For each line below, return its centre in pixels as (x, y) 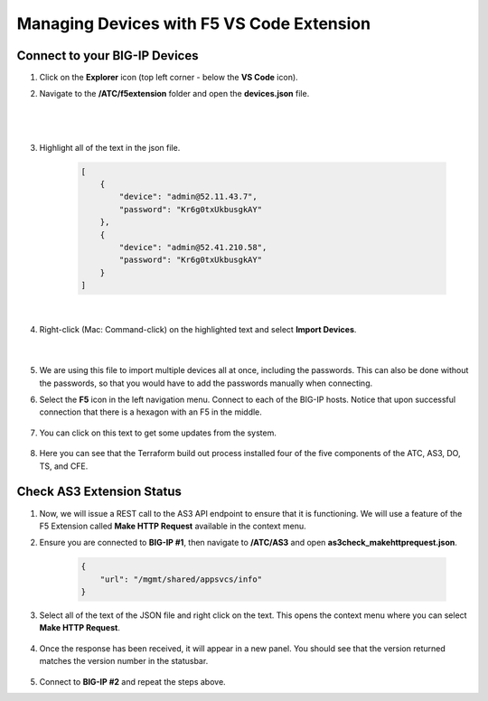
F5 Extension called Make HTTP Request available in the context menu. (173, 526)
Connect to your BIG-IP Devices (108, 56)
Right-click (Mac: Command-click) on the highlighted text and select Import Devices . (198, 329)
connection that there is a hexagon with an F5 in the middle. (150, 412)
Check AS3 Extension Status (99, 492)
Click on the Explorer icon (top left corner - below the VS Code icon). (169, 78)
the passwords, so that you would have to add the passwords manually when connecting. (206, 383)
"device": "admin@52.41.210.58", (193, 247)
